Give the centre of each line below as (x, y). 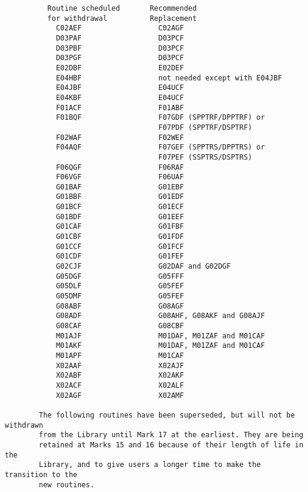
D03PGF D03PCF (120, 58)
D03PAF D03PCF (120, 38)
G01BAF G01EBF (120, 187)
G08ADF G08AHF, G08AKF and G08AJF (160, 316)
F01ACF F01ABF (120, 108)
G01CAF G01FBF (120, 227)
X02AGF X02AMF (120, 395)
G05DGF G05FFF (120, 276)
